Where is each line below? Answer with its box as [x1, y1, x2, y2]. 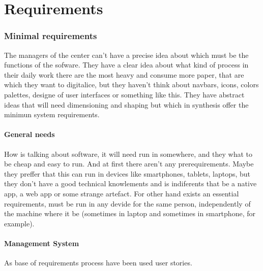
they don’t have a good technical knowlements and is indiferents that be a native [4, 178, 257, 189]
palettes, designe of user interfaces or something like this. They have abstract [4, 89, 245, 99]
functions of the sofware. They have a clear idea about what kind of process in [4, 59, 249, 70]
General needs [4, 129, 55, 140]
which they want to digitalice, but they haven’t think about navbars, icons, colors [4, 79, 259, 90]
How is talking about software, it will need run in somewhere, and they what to [4, 148, 253, 159]
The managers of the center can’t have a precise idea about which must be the [4, 49, 249, 60]
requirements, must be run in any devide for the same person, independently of [4, 198, 251, 209]
